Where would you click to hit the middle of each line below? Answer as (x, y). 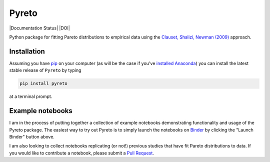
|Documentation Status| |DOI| (39, 28)
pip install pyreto (43, 83)
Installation (27, 51)
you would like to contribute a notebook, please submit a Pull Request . (82, 153)
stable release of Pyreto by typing (45, 70)
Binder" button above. (32, 136)
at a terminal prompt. (31, 96)
